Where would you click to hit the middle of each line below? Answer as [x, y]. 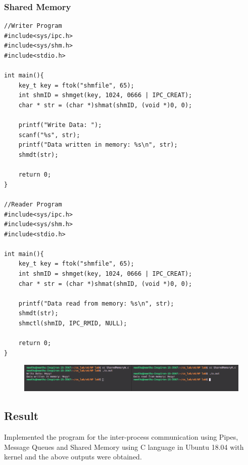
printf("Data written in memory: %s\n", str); [98, 145]
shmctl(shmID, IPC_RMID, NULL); [73, 324]
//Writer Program [33, 26]
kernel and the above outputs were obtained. [73, 457]
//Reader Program [33, 204]
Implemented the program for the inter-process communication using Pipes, [121, 436]
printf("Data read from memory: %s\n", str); [96, 303]
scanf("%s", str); [49, 135]
